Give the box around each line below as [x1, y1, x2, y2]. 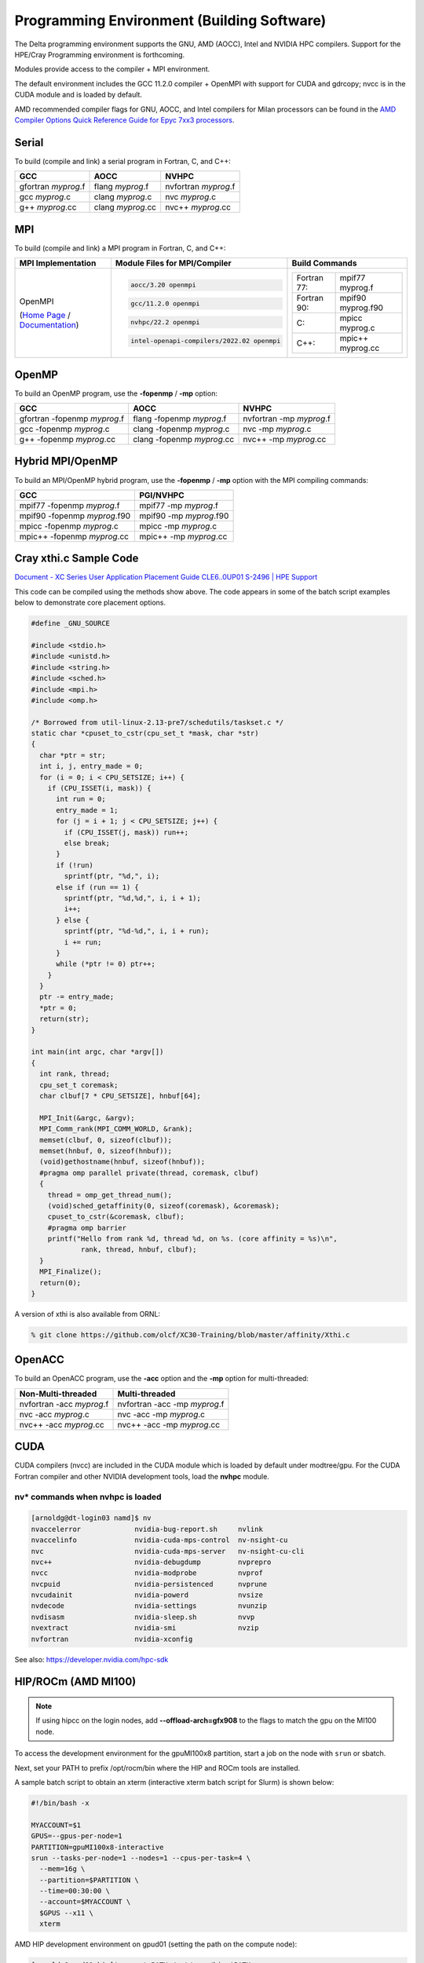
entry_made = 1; [56, 806, 119, 814]
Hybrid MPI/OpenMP [14, 455, 118, 468]
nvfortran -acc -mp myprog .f [117, 1398, 225, 1409]
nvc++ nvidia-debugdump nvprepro [31, 1557, 272, 1566]
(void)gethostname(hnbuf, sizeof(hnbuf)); [39, 1157, 206, 1166]
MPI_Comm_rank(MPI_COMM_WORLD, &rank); [39, 1124, 193, 1134]
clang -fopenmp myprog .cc [133, 434, 235, 444]
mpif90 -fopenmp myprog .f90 [19, 510, 131, 521]
